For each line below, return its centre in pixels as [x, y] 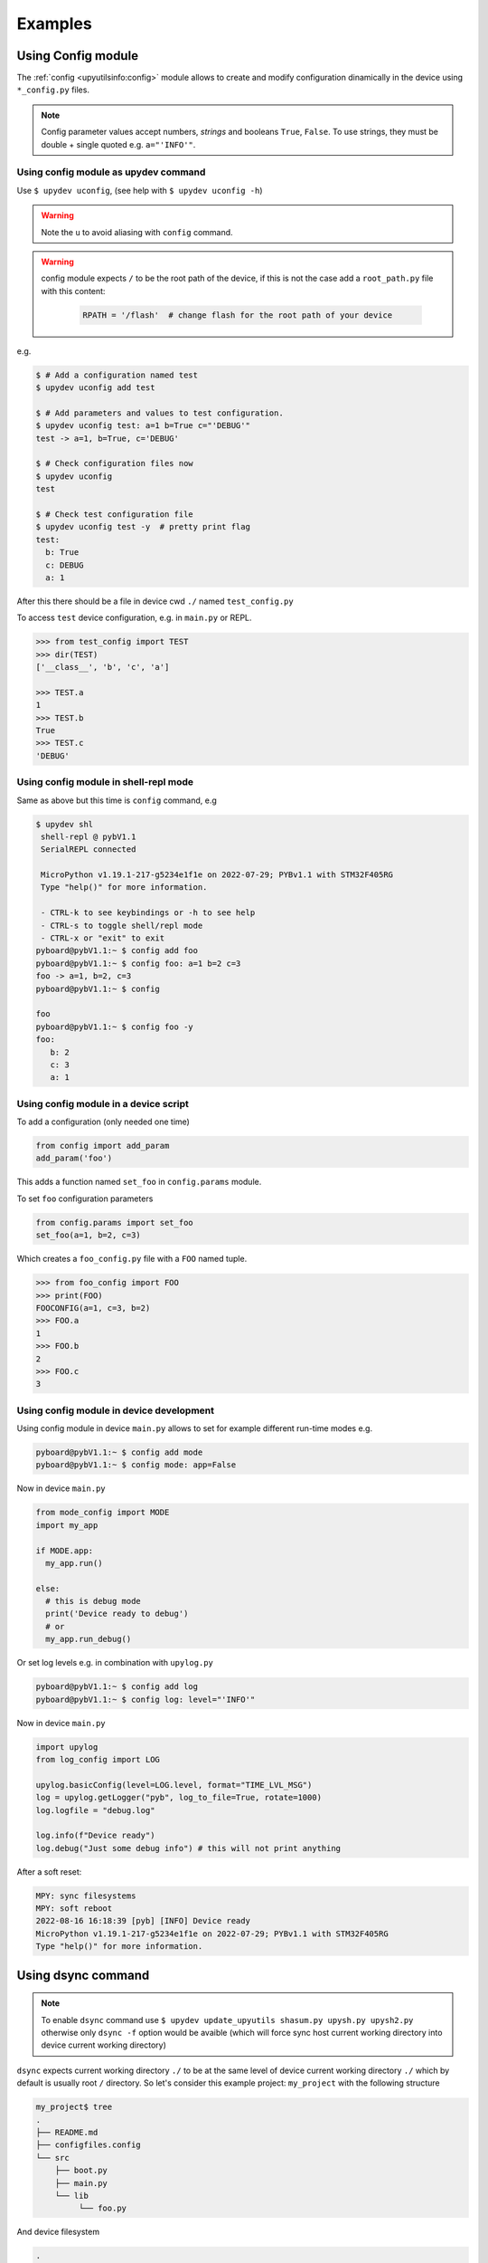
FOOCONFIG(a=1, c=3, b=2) [93, 1308]
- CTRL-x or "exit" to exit [103, 938]
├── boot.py [81, 2171]
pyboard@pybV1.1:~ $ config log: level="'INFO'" [145, 1699]
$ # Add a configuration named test [117, 375]
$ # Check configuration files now [114, 463]
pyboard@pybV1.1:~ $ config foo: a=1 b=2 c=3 [138, 963]
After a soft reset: [49, 1872]
